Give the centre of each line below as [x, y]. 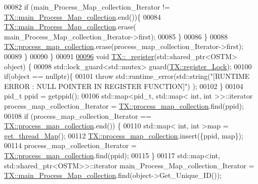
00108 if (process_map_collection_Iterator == [78, 116]
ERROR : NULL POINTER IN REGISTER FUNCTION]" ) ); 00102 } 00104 [124, 86]
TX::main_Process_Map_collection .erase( [70, 27]
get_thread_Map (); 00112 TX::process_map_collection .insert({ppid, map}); [124, 135]
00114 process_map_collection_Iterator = [70, 145]
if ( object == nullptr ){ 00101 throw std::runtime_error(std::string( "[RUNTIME [127, 76]
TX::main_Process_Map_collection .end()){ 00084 [82, 16]
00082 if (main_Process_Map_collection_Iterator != [87, 7]
